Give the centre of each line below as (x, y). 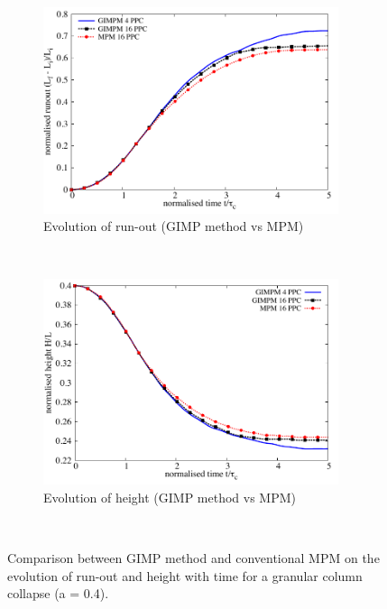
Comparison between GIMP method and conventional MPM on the (193, 558)
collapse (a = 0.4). (58, 593)
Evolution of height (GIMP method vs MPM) (170, 497)
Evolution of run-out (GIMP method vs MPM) (174, 226)
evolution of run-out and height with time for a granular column (185, 575)
